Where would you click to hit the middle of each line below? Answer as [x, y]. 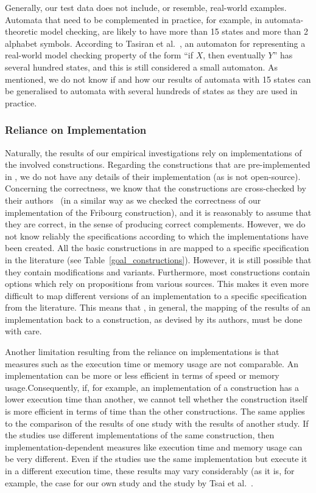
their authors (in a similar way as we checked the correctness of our [133, 200]
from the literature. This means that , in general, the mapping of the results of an [158, 307]
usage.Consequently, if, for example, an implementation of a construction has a [152, 387]
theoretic [21, 31]
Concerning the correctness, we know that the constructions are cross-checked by [156, 188]
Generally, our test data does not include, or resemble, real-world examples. [146, 7]
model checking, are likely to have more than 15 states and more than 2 [174, 31]
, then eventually [234, 55]
